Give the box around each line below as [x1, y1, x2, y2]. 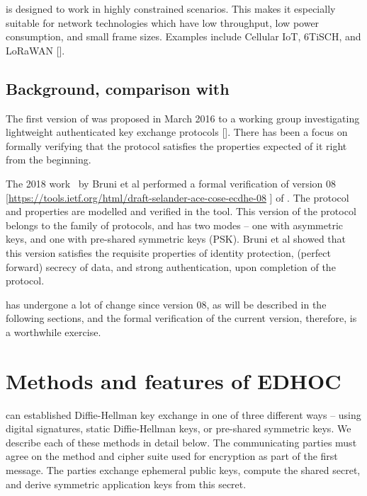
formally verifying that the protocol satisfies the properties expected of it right [6, 138, 347, 153]
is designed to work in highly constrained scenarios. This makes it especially [6, 1, 336, 16]
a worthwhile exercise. [6, 324, 101, 339]
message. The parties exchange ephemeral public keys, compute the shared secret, [6, 462, 361, 477]
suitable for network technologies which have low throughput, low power [6, 15, 320, 30]
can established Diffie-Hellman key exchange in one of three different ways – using [6, 407, 361, 422]
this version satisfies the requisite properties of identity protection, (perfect [6, 245, 331, 260]
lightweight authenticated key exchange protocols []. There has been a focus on [6, 125, 348, 139]
